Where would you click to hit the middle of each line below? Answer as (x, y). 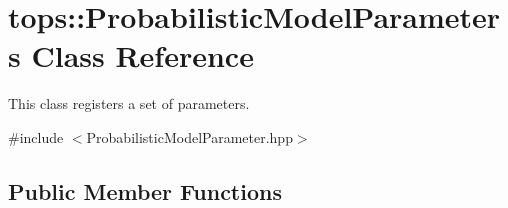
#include (36, 136)
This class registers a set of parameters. (129, 103)
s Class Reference (131, 55)
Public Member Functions (145, 190)
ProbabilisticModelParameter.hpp (189, 136)
